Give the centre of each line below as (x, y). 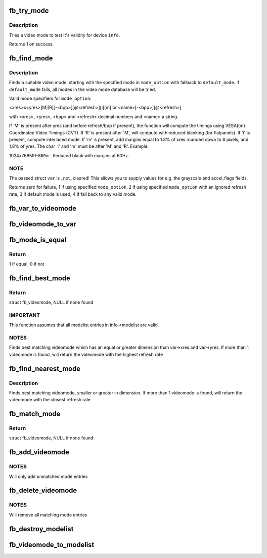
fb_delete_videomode (43, 491)
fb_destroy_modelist (41, 529)
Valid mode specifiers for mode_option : (50, 98)
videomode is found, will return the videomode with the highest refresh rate (86, 354)
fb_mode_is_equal (38, 240)
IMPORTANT (24, 315)
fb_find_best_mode (40, 278)
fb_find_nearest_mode (45, 368)
